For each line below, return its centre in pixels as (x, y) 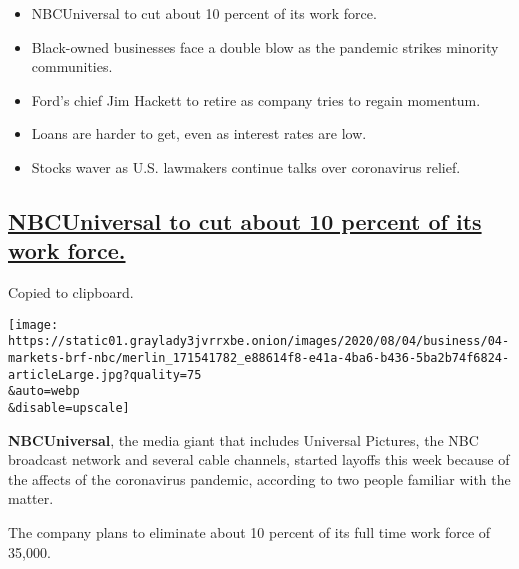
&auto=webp (44, 391)
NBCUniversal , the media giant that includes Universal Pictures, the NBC (243, 439)
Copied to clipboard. (71, 292)
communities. (72, 66)
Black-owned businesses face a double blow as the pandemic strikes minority (265, 46)
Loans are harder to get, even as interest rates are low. (199, 133)
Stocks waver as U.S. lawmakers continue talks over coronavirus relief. (246, 166)
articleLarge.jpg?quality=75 (105, 374)
